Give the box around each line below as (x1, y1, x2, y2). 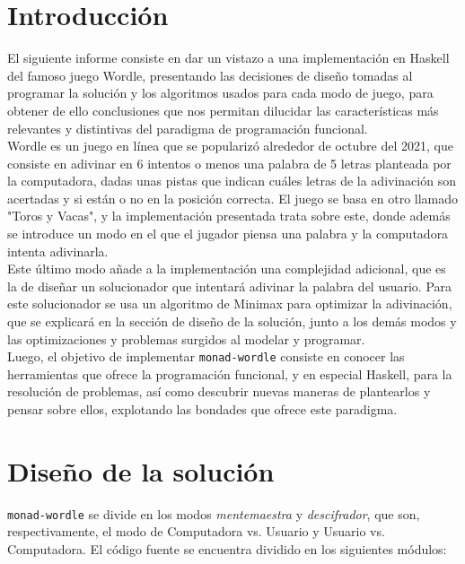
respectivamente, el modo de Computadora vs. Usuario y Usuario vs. (7, 522, 385, 541)
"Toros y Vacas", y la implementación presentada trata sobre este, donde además (7, 206, 451, 225)
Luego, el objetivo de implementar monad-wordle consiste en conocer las (7, 347, 405, 366)
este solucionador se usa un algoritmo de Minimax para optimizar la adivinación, (7, 294, 452, 313)
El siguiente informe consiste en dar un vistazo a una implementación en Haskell (7, 48, 450, 67)
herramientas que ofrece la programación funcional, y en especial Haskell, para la (7, 364, 452, 383)
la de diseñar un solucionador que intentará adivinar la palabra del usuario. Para (7, 276, 452, 295)
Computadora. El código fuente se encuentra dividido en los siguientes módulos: (7, 540, 447, 559)
